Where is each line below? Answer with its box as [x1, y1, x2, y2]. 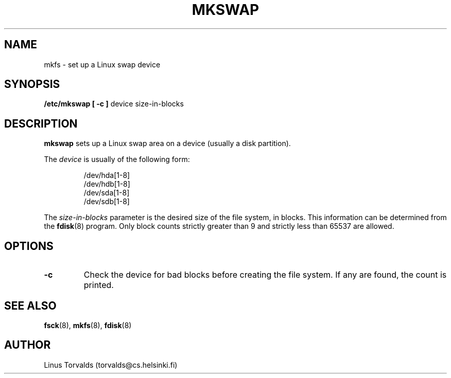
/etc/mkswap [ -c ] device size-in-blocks [44, 99, 184, 109]
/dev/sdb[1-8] [83, 197, 130, 206]
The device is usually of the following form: [44, 155, 190, 164]
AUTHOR [4, 338, 51, 352]
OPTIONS [4, 239, 54, 253]
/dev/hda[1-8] [83, 171, 130, 180]
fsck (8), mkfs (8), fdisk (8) [44, 320, 132, 330]
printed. [83, 280, 114, 291]
